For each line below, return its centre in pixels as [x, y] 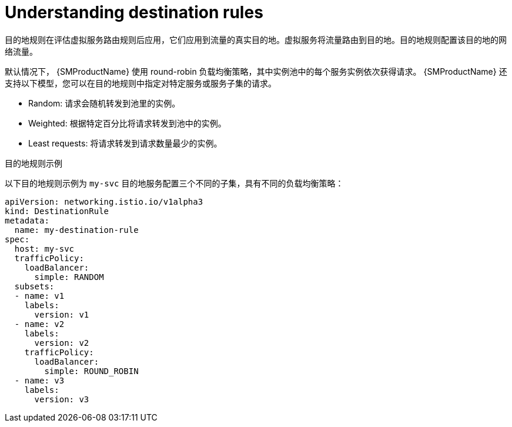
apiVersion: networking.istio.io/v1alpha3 [104, 201]
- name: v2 [39, 324]
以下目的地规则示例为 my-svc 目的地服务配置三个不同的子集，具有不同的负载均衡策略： [174, 183]
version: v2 [62, 343]
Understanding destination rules [134, 12]
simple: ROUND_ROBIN [91, 371]
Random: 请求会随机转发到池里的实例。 [104, 103]
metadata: [27, 220]
